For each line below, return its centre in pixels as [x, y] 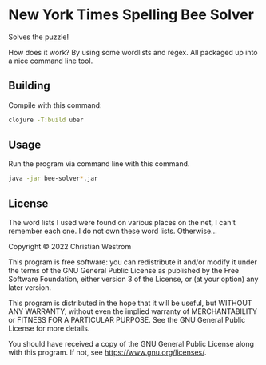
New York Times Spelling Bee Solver [131, 15]
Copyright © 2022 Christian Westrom [70, 247]
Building [29, 86]
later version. [30, 288]
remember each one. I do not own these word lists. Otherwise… [113, 231]
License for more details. [49, 328]
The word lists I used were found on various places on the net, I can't [122, 223]
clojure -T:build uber [46, 120]
